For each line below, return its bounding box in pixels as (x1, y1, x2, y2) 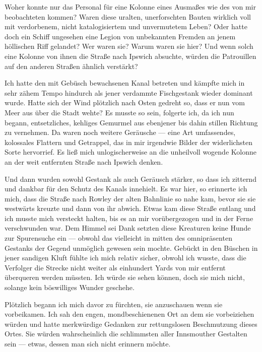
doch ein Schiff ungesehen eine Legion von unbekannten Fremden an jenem (5, 31, 236, 41)
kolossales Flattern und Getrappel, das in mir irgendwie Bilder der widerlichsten (5, 136, 252, 147)
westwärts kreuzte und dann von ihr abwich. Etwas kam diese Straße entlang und (5, 203, 256, 214)
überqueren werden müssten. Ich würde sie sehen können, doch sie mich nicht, (5, 272, 245, 283)
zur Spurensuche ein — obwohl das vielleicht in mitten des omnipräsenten (5, 233, 232, 243)
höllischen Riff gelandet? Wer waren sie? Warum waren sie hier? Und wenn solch (5, 41, 253, 51)
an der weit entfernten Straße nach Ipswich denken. (5, 156, 163, 167)
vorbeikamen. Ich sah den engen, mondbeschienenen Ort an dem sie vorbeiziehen (5, 309, 254, 319)
